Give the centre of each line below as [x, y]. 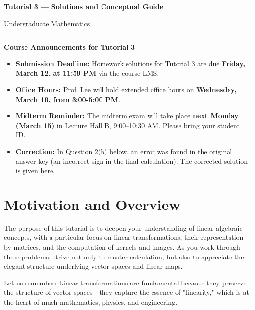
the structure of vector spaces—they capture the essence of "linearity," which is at [127, 292]
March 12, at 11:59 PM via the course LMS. [87, 73]
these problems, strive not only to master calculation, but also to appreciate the [124, 256]
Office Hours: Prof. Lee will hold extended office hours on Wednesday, [126, 89]
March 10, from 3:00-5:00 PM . [68, 99]
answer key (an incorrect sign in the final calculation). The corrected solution [132, 161]
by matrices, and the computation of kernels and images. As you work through [122, 247]
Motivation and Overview [92, 204]
